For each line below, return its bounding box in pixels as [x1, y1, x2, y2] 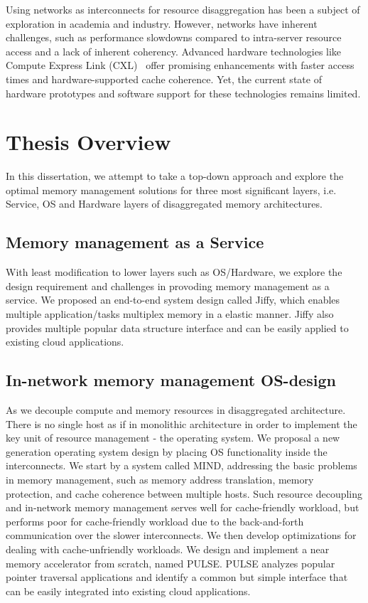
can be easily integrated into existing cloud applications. [6, 583, 251, 598]
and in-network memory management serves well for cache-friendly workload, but [6, 500, 359, 515]
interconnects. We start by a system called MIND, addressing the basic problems [6, 458, 357, 473]
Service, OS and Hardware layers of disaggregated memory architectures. [6, 196, 323, 211]
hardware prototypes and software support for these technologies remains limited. [6, 85, 361, 100]
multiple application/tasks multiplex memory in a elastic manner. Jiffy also [6, 306, 334, 321]
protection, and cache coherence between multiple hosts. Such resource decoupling [6, 486, 363, 501]
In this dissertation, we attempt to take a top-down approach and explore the [6, 169, 344, 183]
